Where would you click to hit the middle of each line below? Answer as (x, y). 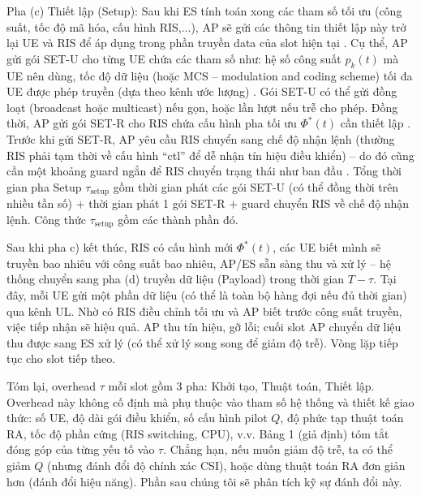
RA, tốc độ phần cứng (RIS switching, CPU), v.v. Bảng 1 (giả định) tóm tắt (198, 433)
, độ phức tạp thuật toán (342, 418)
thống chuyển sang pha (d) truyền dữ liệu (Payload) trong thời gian (176, 279)
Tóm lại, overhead (52, 385)
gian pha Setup (44, 186)
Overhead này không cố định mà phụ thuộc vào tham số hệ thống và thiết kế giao (210, 401)
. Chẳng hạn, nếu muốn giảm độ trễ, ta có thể (278, 449)
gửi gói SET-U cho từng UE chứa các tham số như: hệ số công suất (174, 58)
